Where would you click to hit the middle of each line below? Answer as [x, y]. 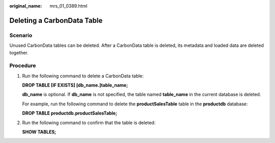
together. [19, 52]
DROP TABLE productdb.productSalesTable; [70, 113]
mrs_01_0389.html [68, 6]
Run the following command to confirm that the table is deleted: [89, 123]
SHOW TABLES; [39, 132]
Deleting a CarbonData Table [56, 20]
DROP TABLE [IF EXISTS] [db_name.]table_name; [75, 85]
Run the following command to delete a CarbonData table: [83, 76]
